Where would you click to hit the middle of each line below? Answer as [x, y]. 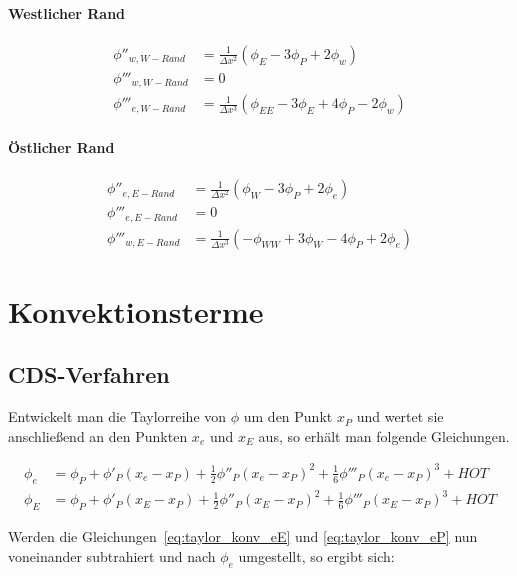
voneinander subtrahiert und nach [112, 555]
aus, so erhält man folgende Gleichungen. [384, 435]
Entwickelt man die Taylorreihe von [117, 416]
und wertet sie [400, 416]
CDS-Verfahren [89, 374]
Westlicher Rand [67, 12]
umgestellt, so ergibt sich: [316, 555]
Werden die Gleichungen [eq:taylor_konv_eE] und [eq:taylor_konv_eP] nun [243, 536]
